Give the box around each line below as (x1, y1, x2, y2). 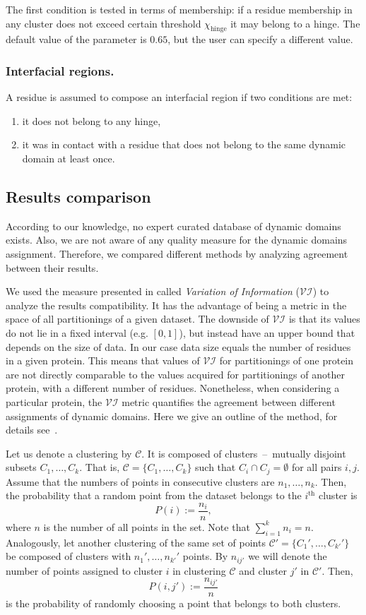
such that (195, 460, 236, 474)
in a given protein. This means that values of (6, 353, 200, 368)
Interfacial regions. (6, 61, 114, 79)
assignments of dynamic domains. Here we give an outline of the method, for (6, 408, 338, 423)
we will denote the (248, 549, 327, 563)
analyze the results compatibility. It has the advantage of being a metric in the (6, 297, 347, 312)
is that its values (288, 311, 360, 326)
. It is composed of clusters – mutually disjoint (141, 446, 346, 460)
